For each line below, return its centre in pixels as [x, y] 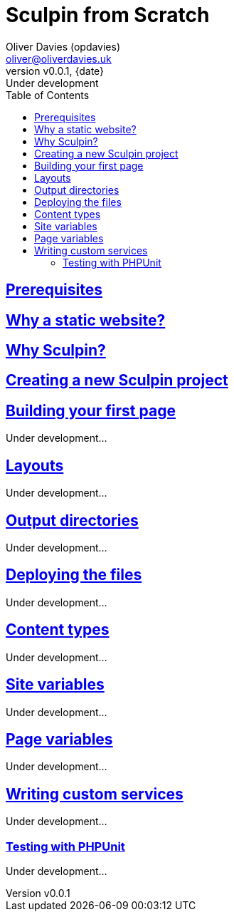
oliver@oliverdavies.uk [59, 58]
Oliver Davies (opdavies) [63, 46]
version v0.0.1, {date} [55, 71]
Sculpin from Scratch [108, 15]
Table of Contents [48, 95]
